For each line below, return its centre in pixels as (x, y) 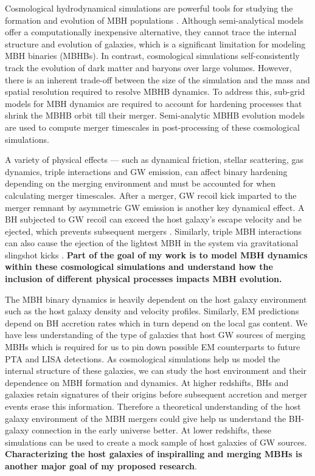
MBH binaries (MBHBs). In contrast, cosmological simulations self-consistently (152, 56)
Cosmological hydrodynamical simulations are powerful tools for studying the (149, 8)
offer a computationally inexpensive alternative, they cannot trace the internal (151, 32)
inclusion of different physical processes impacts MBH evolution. (144, 279)
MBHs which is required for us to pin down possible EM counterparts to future (153, 347)
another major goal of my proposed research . (101, 465)
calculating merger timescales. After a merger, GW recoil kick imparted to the (151, 195)
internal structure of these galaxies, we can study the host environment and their (156, 371)
